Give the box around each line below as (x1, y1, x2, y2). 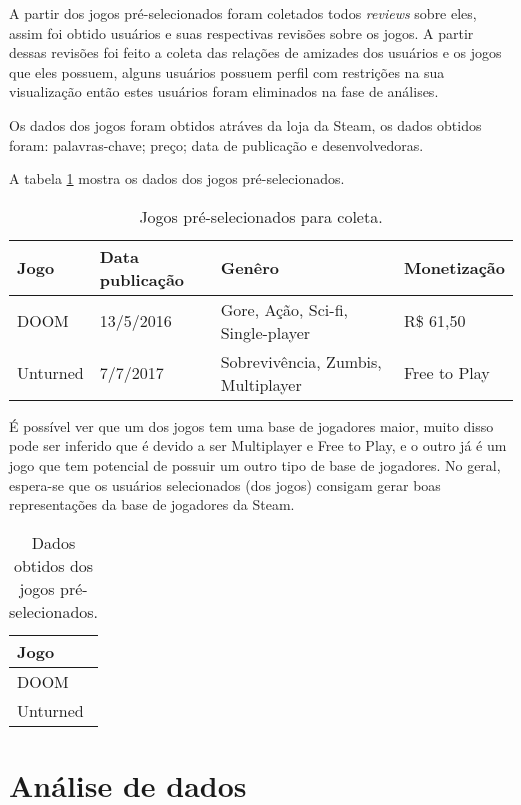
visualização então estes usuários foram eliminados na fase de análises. (9, 81, 439, 102)
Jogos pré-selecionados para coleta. (139, 204, 383, 228)
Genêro (220, 256, 280, 280)
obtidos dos (13, 553, 94, 577)
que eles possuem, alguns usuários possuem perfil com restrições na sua (9, 61, 445, 82)
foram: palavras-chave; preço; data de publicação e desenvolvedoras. (9, 134, 424, 155)
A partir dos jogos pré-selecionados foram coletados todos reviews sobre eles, (9, 3, 477, 23)
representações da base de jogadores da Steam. (9, 494, 295, 515)
